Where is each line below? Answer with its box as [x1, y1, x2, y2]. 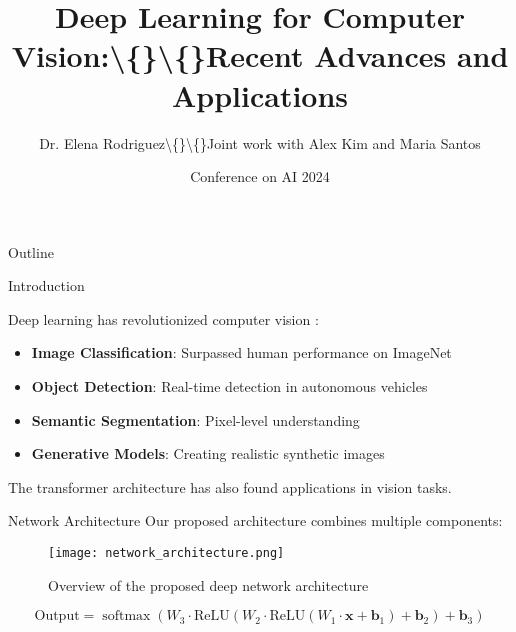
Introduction [8, 275, 85, 296]
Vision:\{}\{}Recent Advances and [11, 35, 509, 76]
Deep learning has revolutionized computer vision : [8, 308, 319, 329]
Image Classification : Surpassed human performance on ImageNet [31, 342, 452, 363]
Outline [8, 241, 54, 262]
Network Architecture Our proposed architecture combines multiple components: [8, 510, 503, 531]
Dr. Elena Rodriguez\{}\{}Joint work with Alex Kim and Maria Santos [39, 132, 481, 153]
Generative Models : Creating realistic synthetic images [31, 443, 385, 464]
